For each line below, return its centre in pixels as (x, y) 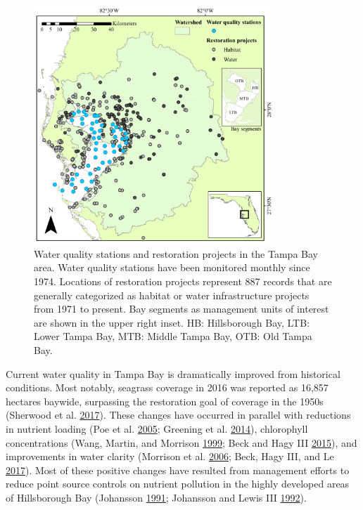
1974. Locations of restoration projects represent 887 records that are (183, 281)
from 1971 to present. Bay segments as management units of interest (181, 309)
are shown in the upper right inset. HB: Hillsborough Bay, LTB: (172, 322)
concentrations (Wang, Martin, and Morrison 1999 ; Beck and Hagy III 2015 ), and (181, 442)
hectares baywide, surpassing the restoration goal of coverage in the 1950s (165, 401)
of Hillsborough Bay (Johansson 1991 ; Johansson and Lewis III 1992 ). (156, 497)
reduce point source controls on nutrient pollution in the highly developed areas (178, 484)
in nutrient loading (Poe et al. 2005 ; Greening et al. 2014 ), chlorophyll (157, 428)
